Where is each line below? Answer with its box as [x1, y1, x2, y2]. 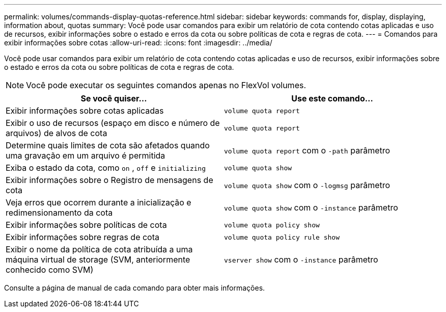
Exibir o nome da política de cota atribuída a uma [6, 244, 193, 254]
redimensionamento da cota [6, 207, 113, 218]
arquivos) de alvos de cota [6, 128, 107, 138]
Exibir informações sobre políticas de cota [6, 220, 167, 230]
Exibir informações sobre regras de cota [6, 232, 160, 242]
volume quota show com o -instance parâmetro [224, 202, 398, 213]
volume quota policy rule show [224, 233, 340, 241]
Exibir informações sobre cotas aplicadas [6, 106, 164, 116]
